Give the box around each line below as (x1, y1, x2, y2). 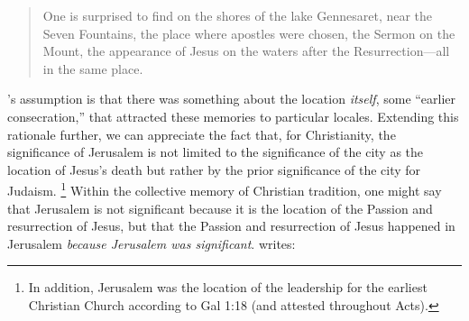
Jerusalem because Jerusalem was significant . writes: (7, 234, 296, 252)
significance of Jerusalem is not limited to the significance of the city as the (7, 142, 424, 161)
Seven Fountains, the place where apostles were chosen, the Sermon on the (42, 23, 455, 42)
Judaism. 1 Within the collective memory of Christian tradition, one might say (7, 179, 442, 199)
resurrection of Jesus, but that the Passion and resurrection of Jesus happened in (7, 216, 455, 235)
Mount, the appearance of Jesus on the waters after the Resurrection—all (42, 41, 450, 60)
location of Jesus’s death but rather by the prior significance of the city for (7, 160, 421, 179)
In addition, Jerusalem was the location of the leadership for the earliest (28, 278, 428, 297)
